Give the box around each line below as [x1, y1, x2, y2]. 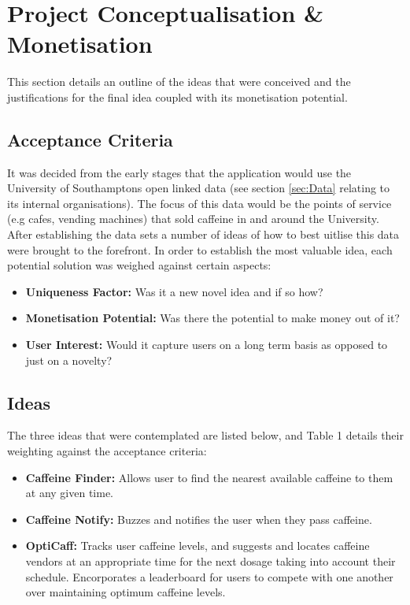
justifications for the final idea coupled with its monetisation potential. [7, 88, 348, 105]
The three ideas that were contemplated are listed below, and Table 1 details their [7, 427, 404, 444]
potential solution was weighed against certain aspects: [7, 257, 271, 273]
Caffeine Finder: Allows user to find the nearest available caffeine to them [25, 469, 393, 485]
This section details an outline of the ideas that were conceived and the [7, 73, 351, 90]
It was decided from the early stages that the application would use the [7, 164, 352, 180]
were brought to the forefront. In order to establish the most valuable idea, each [7, 241, 393, 258]
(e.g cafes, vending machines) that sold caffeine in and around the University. [7, 210, 379, 227]
